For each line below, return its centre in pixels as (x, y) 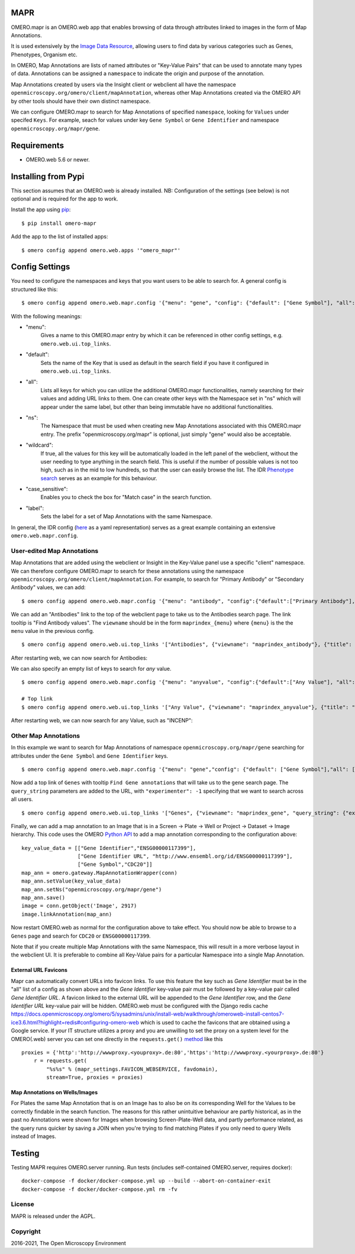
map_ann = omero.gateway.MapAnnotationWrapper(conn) (99, 873)
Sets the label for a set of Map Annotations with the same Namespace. (127, 516)
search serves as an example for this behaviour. (99, 478)
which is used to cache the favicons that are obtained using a (215, 1022)
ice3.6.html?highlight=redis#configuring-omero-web (75, 1022)
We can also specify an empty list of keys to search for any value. (91, 669)
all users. (22, 799)
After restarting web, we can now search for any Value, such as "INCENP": (102, 720)
